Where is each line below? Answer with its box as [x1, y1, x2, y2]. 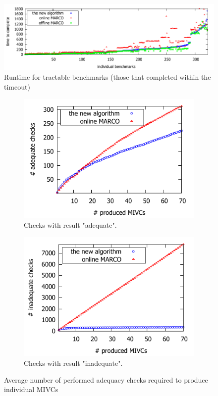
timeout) [4, 81, 30, 92]
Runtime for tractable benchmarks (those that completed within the [4, 72, 211, 82]
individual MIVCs [4, 384, 58, 395]
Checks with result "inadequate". [24, 357, 123, 368]
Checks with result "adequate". [24, 219, 117, 230]
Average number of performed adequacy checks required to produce [4, 374, 208, 385]
